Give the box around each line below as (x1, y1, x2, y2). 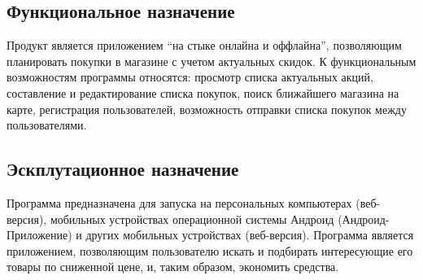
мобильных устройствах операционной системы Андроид (50, 210, 334, 227)
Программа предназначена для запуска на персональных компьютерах (7, 194, 352, 211)
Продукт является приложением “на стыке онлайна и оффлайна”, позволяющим (7, 37, 402, 54)
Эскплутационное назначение (7, 156, 239, 182)
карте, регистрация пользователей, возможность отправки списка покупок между (7, 100, 407, 117)
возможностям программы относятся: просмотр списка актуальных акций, (7, 68, 373, 85)
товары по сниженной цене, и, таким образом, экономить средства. (7, 258, 339, 275)
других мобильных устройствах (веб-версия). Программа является (85, 226, 414, 243)
